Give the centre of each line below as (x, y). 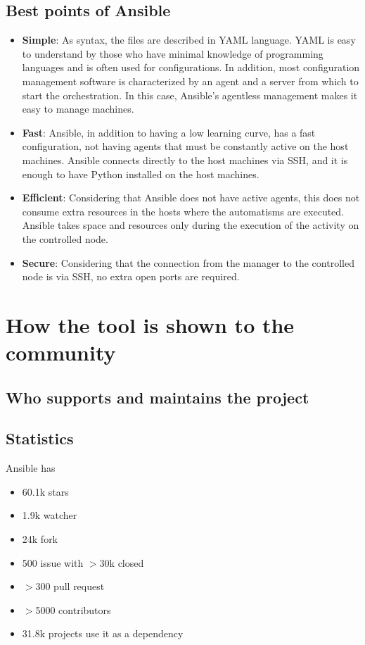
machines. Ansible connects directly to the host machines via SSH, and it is (185, 159)
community (61, 352)
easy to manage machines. (78, 109)
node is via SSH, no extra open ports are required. (131, 276)
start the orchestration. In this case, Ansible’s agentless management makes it (190, 95)
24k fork (40, 539)
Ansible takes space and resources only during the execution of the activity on (191, 225)
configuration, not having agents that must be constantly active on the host (185, 146)
